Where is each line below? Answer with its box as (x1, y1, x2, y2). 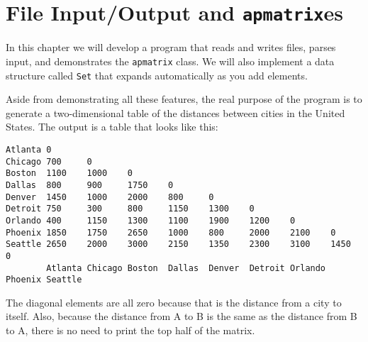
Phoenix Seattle (6, 275, 82, 285)
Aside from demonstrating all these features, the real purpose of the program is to (6, 92, 362, 106)
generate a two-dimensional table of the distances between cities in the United (6, 105, 345, 120)
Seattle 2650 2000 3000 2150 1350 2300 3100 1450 (6, 239, 351, 250)
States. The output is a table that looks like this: (6, 119, 218, 134)
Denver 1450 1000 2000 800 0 (6, 192, 214, 202)
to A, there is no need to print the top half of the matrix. (6, 323, 255, 337)
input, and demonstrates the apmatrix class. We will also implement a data (6, 53, 335, 68)
